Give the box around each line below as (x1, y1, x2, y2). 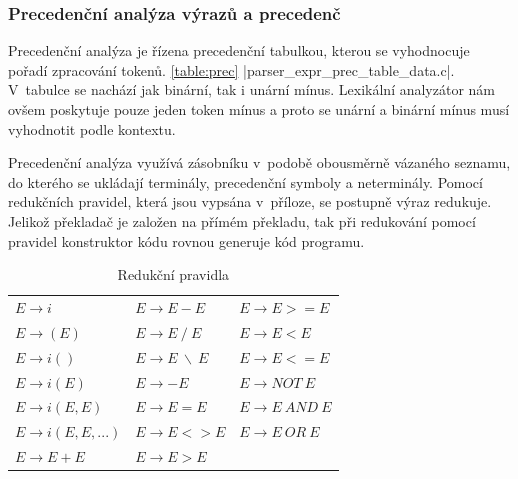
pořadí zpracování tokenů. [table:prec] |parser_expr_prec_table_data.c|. (8, 59, 455, 80)
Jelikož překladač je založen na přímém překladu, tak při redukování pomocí (8, 210, 476, 231)
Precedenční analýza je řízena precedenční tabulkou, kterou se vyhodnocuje (8, 40, 470, 61)
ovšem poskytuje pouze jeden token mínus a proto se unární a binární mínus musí (8, 99, 510, 119)
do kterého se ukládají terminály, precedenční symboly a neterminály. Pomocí (8, 171, 483, 192)
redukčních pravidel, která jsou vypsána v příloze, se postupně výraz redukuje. (8, 191, 492, 212)
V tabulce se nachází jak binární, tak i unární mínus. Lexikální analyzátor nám (8, 79, 496, 100)
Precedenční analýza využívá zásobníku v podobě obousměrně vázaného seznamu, (8, 152, 511, 173)
